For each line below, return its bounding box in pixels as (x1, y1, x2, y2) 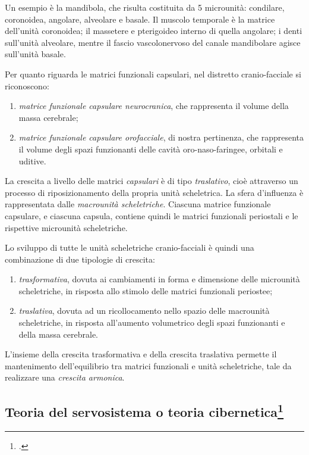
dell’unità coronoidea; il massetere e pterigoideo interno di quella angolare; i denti (5, 24, 302, 37)
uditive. (18, 154, 46, 167)
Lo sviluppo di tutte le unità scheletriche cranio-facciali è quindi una (5, 241, 254, 254)
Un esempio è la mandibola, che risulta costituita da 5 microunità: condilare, (5, 1, 285, 13)
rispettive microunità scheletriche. (5, 221, 128, 233)
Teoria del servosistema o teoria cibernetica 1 (5, 400, 284, 421)
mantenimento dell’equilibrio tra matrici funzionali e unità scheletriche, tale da (5, 359, 292, 372)
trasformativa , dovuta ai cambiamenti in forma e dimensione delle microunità (18, 273, 300, 285)
